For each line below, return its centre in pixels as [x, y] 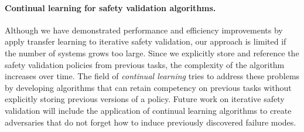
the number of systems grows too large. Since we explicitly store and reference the [152, 53]
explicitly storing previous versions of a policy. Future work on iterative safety [145, 99]
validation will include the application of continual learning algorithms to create [148, 110]
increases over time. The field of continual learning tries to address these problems [152, 76]
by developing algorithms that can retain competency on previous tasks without [148, 87]
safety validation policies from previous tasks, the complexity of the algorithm [145, 64]
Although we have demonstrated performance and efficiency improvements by [144, 30]
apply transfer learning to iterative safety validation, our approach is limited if [146, 41]
